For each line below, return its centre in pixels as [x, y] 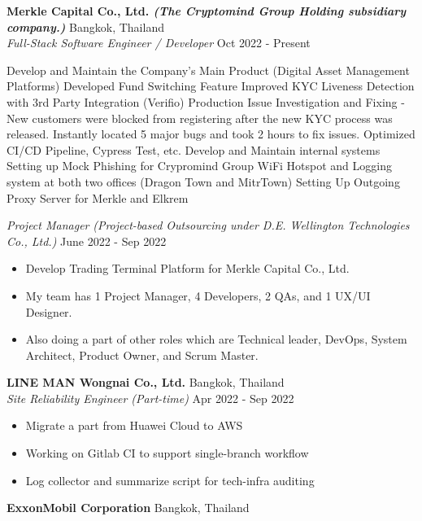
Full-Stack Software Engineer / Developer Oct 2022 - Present [159, 43]
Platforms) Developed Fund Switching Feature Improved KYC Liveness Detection [211, 86]
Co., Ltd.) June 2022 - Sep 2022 [87, 241]
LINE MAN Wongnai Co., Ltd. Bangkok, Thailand [146, 382]
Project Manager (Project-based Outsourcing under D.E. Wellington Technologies [208, 225]
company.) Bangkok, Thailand [85, 26]
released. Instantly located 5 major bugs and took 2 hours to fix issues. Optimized [211, 134]
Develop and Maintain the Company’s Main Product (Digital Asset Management [208, 70]
